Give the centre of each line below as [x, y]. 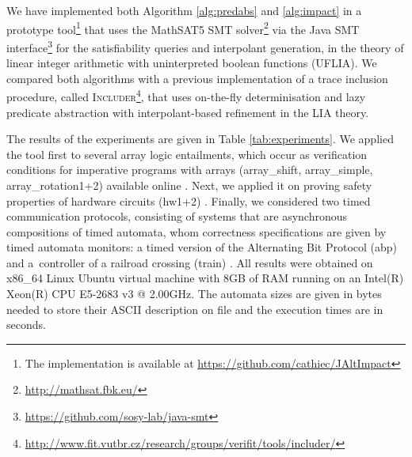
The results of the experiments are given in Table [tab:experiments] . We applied [200, 139]
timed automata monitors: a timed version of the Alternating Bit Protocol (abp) [202, 247]
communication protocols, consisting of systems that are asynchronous [177, 216]
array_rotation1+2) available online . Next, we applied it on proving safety [189, 185]
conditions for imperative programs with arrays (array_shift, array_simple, [190, 170]
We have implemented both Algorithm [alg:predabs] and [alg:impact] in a [184, 10]
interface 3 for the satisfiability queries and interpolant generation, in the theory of [205, 46]
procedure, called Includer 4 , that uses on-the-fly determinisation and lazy [186, 95]
